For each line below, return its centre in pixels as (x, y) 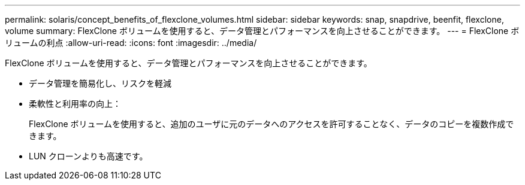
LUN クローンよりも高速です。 (88, 156)
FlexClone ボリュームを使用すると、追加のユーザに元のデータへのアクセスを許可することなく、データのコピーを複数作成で (271, 124)
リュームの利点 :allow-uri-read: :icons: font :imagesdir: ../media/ (131, 43)
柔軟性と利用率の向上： (75, 104)
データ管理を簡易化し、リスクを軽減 (100, 83)
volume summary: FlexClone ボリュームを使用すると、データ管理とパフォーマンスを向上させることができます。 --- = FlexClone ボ (262, 31)
